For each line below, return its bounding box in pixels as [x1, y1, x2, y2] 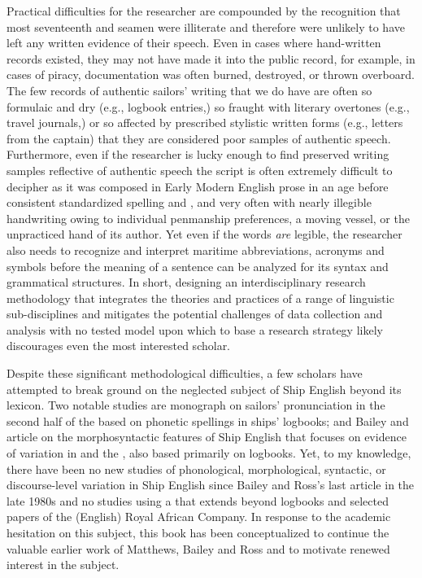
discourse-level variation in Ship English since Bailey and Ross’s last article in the [7, 476, 415, 493]
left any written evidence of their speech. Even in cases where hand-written [7, 34, 381, 51]
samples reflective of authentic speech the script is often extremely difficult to [7, 161, 393, 178]
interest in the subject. [7, 556, 120, 573]
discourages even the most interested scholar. [7, 337, 231, 354]
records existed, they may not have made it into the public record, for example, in [7, 50, 415, 67]
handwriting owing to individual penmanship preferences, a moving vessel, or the [7, 209, 410, 226]
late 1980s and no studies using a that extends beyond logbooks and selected [7, 492, 389, 509]
